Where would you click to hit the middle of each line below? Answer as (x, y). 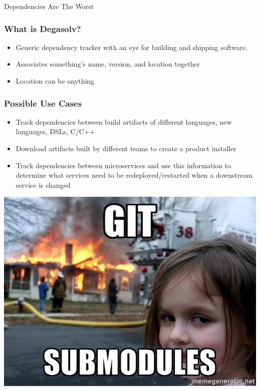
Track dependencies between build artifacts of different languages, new (124, 121)
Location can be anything (55, 81)
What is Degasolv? (43, 28)
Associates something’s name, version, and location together (108, 64)
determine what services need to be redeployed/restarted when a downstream (134, 175)
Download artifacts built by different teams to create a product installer (126, 148)
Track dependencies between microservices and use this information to (123, 165)
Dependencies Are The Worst (49, 6)
